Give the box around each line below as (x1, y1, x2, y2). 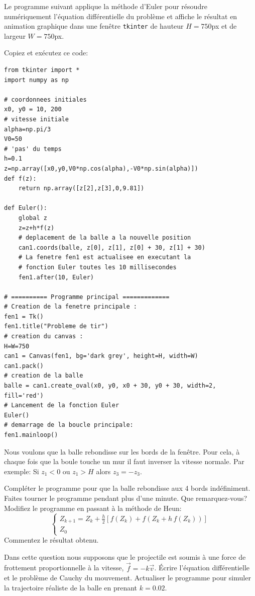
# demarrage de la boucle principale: (4, 421, 134, 429)
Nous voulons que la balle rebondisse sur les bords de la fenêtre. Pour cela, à (4, 446, 240, 457)
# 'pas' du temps (4, 145, 62, 153)
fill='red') (4, 392, 44, 399)
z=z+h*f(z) (18, 224, 55, 232)
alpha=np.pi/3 (4, 125, 51, 133)
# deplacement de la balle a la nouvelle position (18, 234, 191, 242)
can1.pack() (4, 362, 44, 369)
